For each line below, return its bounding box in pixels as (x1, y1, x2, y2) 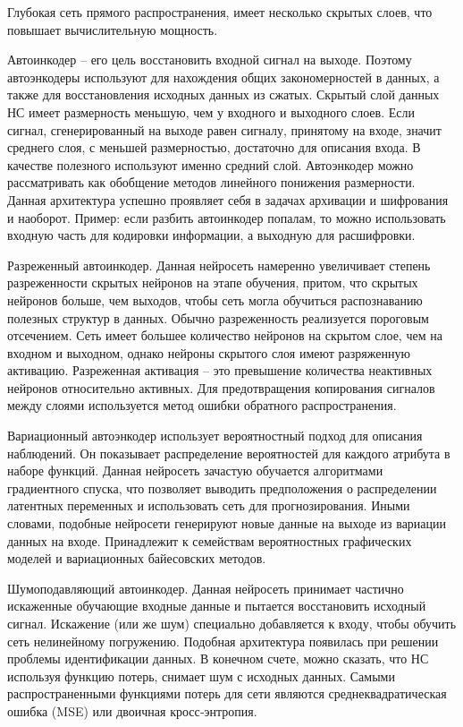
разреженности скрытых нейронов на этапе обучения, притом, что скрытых (7, 273, 418, 292)
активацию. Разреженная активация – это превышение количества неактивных (7, 361, 433, 380)
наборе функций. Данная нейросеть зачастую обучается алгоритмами (7, 461, 383, 480)
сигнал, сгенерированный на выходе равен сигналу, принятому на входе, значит (7, 120, 442, 139)
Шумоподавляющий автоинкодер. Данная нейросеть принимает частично (7, 578, 404, 597)
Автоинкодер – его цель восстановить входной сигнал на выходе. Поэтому (7, 50, 412, 69)
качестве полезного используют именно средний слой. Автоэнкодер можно (7, 155, 414, 174)
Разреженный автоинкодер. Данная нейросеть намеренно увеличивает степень (7, 255, 431, 274)
